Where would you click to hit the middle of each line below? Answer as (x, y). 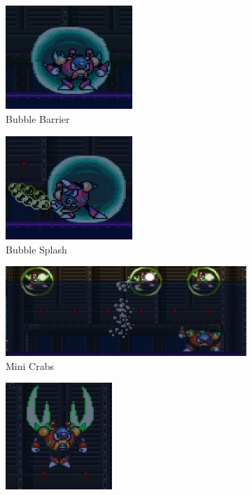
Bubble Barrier (38, 118)
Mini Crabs (30, 365)
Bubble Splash (36, 249)
